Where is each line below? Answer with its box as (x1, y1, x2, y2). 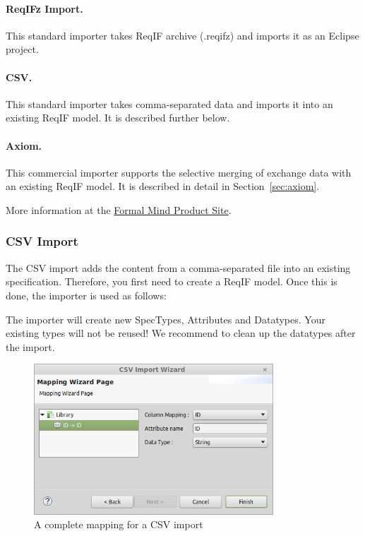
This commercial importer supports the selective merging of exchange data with (6, 165, 352, 179)
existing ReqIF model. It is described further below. (6, 110, 230, 125)
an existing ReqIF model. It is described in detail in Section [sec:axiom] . (6, 179, 320, 193)
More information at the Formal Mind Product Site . (6, 202, 232, 217)
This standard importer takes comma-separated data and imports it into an (6, 96, 333, 111)
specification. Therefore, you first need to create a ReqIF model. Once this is (6, 274, 337, 289)
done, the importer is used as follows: (6, 287, 167, 302)
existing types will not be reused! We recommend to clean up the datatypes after (6, 326, 356, 340)
